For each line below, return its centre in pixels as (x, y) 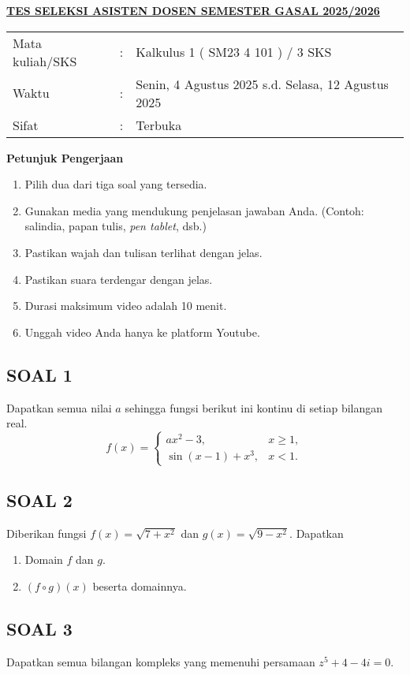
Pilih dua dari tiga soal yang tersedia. (116, 184)
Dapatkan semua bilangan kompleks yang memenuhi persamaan (161, 661)
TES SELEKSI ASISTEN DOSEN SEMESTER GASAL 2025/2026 (193, 10)
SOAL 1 (39, 374)
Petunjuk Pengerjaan (65, 157)
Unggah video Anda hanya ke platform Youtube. (142, 332)
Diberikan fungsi (47, 533)
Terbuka (159, 125)
